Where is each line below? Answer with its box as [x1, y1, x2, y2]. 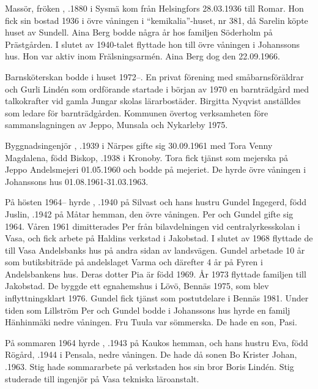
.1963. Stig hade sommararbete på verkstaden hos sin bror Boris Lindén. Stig [5, 360, 294, 373]
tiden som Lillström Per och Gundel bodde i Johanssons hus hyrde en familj [5, 303, 290, 316]
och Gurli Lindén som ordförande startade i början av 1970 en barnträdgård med [5, 82, 309, 95]
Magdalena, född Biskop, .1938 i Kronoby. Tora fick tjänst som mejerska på [5, 151, 289, 164]
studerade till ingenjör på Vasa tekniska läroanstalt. [5, 372, 199, 385]
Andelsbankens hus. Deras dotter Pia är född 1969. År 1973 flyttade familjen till [5, 267, 306, 280]
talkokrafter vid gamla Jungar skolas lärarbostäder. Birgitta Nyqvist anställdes [5, 94, 301, 107]
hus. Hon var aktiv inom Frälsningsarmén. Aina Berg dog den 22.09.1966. [5, 50, 280, 62]
